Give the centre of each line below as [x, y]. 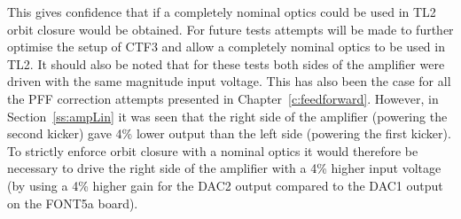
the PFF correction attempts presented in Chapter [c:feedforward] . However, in [223, 98]
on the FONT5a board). [73, 203]
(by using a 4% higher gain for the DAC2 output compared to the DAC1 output [225, 185]
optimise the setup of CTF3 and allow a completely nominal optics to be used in [226, 47]
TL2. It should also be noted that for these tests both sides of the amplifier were [226, 63]
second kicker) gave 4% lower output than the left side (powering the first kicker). [229, 133]
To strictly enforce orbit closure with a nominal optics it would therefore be [213, 150]
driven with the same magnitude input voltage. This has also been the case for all [229, 81]
